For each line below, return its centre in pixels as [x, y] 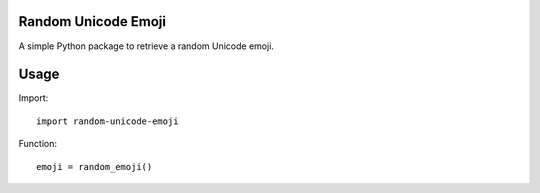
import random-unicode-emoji [107, 121]
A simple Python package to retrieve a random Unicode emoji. [146, 46]
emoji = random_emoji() [94, 166]
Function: [38, 144]
